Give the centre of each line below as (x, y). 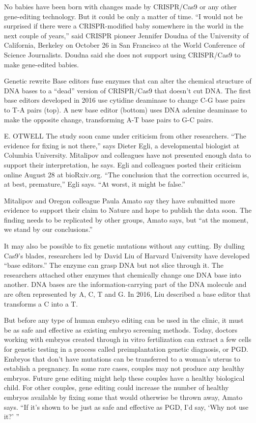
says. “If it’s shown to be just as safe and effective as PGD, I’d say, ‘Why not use (126, 407)
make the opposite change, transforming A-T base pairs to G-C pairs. (109, 119)
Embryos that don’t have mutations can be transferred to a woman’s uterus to (122, 358)
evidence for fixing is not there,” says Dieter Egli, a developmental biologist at (122, 145)
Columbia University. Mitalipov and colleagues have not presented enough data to (128, 155)
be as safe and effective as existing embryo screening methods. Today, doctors (121, 329)
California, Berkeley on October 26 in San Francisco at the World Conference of (124, 45)
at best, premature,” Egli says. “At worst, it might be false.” (95, 184)
